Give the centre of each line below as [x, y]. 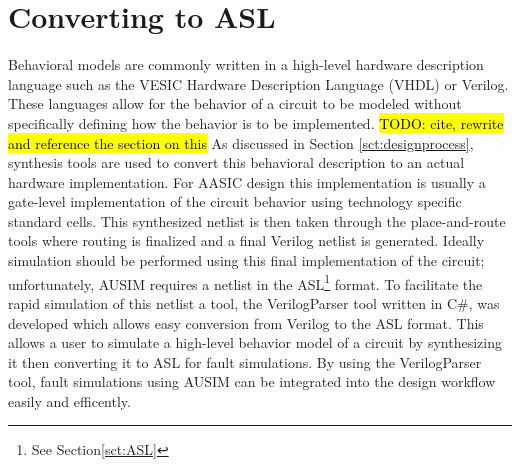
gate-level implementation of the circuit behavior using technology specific [235, 201]
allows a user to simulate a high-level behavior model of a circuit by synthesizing [255, 342]
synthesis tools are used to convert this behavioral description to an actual [236, 162]
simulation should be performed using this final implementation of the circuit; [246, 260]
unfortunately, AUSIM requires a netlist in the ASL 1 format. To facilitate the [245, 282]
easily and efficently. [69, 400]
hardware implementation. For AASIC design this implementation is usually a [247, 181]
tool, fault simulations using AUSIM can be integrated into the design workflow [252, 381]
